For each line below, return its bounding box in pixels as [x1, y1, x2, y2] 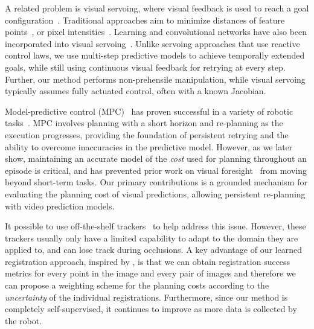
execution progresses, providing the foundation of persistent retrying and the [5, 128, 289, 141]
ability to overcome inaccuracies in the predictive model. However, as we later [5, 140, 293, 153]
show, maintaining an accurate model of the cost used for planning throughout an [5, 152, 307, 165]
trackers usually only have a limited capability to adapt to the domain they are [5, 231, 298, 244]
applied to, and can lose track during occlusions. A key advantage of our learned [5, 243, 302, 256]
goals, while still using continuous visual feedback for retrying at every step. [5, 60, 286, 73]
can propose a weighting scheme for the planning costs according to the [5, 279, 269, 292]
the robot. [5, 314, 42, 327]
